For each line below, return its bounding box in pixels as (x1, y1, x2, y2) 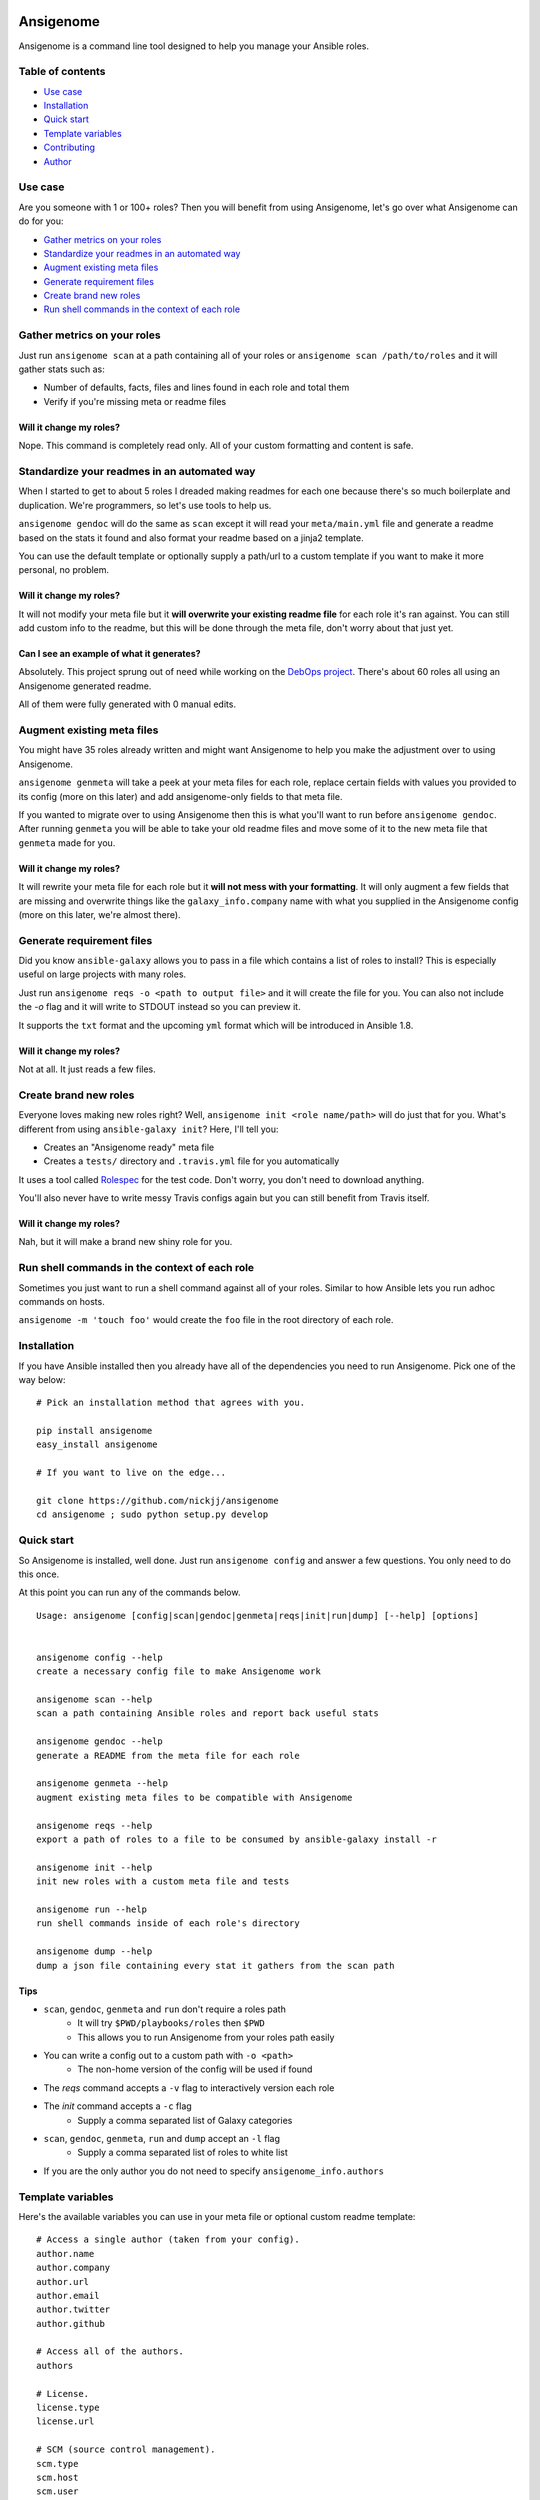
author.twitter (36, 2304, 111, 2315)
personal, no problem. (18, 564, 110, 576)
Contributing (43, 141, 95, 154)
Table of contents (18, 65, 106, 79)
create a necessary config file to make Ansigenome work (36, 1666, 322, 1677)
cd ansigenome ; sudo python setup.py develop (36, 1509, 269, 1520)
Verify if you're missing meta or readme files (43, 395, 227, 407)
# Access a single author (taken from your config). (36, 2234, 300, 2245)
